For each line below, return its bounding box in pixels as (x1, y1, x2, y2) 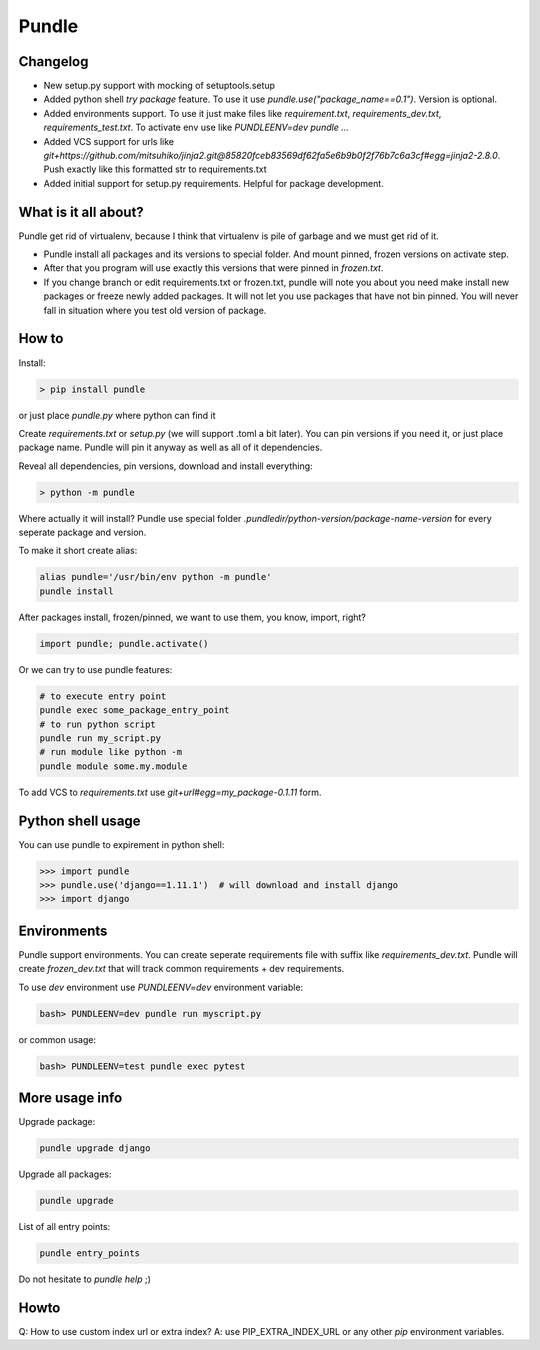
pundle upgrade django (39, 1143, 151, 1154)
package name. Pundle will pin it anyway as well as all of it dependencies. (18, 441, 323, 454)
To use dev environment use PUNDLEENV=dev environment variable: (18, 981, 304, 993)
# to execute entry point (39, 690, 167, 702)
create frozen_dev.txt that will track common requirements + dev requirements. (18, 963, 345, 975)
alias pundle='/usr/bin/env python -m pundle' (39, 571, 272, 583)
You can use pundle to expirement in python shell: (18, 838, 225, 850)
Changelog (18, 53, 89, 70)
